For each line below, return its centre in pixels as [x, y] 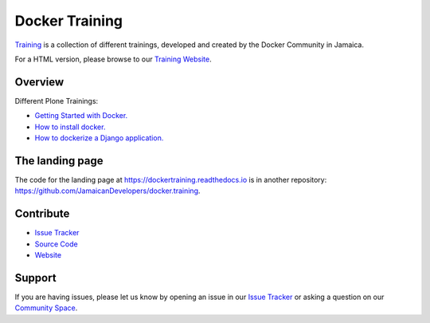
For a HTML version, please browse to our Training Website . [113, 59]
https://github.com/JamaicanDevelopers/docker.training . [107, 191]
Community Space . [46, 308]
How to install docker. [70, 127]
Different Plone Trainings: [57, 100]
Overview [39, 82]
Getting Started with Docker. [81, 116]
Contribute [42, 214]
